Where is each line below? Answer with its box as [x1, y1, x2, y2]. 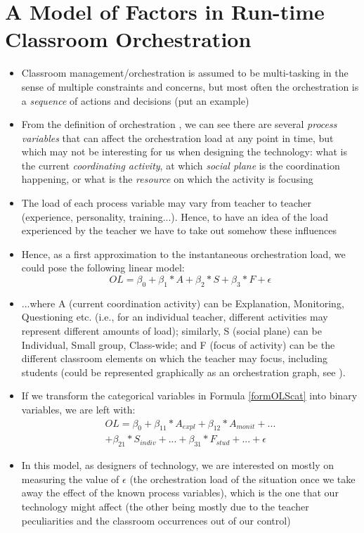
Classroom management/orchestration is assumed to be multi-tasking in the [21, 65, 349, 80]
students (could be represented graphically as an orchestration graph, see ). [21, 364, 346, 379]
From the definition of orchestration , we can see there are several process [21, 117, 337, 131]
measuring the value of [21, 471, 119, 486]
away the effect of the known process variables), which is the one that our [21, 485, 339, 500]
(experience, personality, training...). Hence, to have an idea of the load [21, 209, 328, 224]
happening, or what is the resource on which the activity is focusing [21, 172, 313, 186]
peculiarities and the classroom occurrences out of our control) [21, 513, 291, 527]
